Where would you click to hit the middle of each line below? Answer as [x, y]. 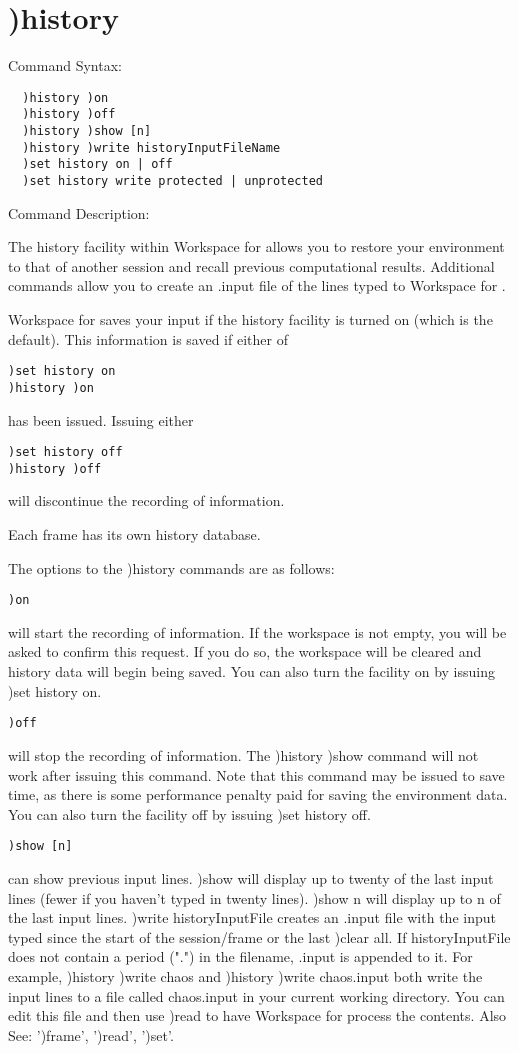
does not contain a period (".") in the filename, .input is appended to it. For [240, 956]
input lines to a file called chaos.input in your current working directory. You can [256, 995]
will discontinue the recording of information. [146, 500]
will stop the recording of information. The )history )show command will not [243, 754]
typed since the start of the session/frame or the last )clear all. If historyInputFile [259, 936]
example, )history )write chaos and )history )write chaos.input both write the [245, 975]
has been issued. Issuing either [101, 419]
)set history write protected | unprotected [172, 181]
